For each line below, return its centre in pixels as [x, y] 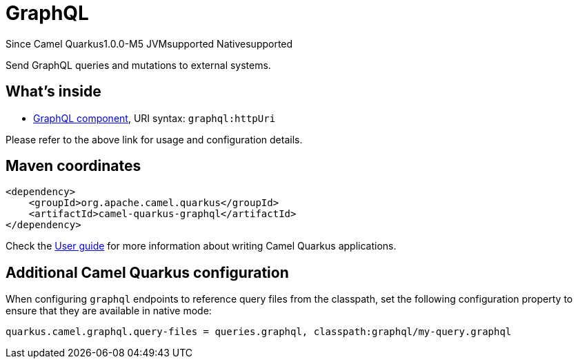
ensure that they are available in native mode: [109, 311]
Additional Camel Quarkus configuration [147, 272]
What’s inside [53, 92]
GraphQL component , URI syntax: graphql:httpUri [155, 118]
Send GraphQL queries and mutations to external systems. [138, 65]
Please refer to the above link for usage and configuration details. [154, 139]
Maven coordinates [73, 166]
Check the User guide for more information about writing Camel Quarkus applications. [201, 246]
